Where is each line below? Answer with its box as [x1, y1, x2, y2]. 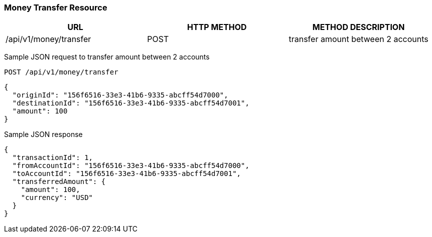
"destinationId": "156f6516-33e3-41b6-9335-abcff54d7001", [12, 99, 249, 107]
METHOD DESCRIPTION [312, 22, 405, 32]
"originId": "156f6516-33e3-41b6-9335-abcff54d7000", [12, 91, 228, 99]
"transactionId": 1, [12, 153, 93, 162]
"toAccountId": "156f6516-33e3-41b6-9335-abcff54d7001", [12, 169, 241, 178]
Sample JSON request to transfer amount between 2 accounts [4, 52, 210, 61]
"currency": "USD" [21, 193, 93, 202]
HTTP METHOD [187, 22, 247, 32]
